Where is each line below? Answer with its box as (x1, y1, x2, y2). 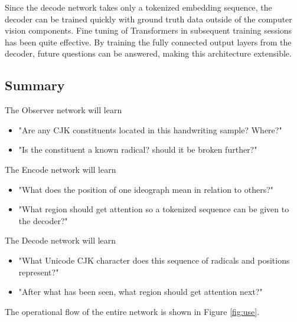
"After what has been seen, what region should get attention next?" (18, 285, 263, 298)
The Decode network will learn (5, 234, 116, 247)
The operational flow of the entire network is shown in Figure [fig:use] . (5, 305, 260, 317)
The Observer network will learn (5, 104, 122, 116)
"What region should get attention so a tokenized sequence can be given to (18, 203, 289, 215)
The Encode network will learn (5, 163, 116, 175)
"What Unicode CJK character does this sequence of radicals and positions (18, 254, 290, 266)
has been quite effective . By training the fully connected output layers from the (5, 35, 292, 48)
